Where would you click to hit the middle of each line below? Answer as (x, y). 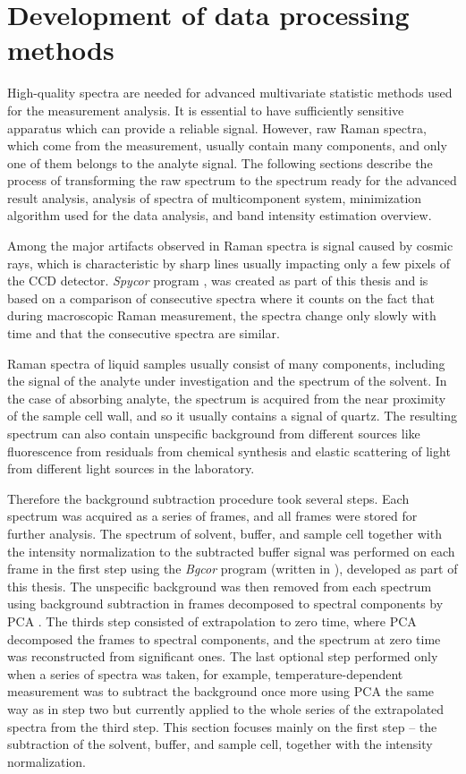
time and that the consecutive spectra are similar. (144, 333)
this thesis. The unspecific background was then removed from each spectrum (220, 586)
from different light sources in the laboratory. (131, 468)
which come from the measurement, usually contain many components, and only (227, 145)
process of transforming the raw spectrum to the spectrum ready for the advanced (232, 180)
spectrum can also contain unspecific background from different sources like (214, 433)
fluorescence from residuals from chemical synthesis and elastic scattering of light (229, 451)
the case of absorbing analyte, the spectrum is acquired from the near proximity (227, 398)
